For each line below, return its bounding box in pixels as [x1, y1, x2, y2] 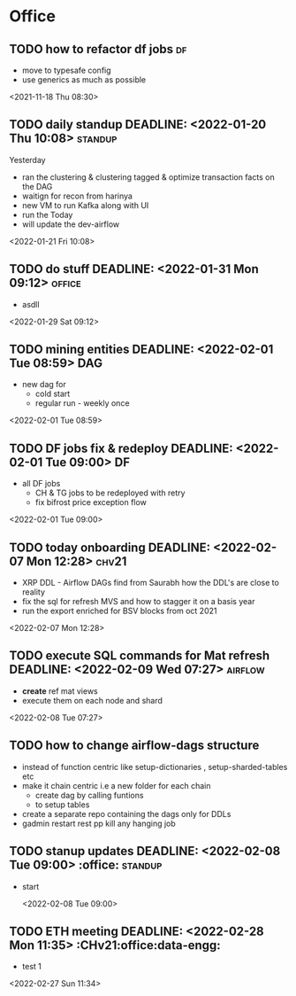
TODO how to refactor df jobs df [9, 42, 187, 57]
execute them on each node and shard [21, 695, 163, 705]
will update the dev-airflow [21, 219, 120, 230]
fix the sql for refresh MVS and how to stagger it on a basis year [21, 596, 255, 607]
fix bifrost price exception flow [34, 497, 148, 508]
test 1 [21, 961, 42, 972]
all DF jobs [21, 479, 61, 489]
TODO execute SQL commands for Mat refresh [9, 649, 270, 664]
